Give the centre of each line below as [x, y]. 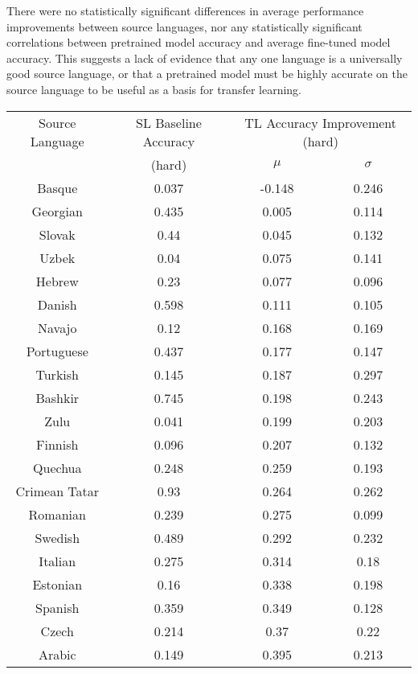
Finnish [57, 444]
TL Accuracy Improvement [321, 122]
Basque [57, 187]
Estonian [57, 584]
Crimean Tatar [57, 491]
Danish [57, 304]
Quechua [57, 467]
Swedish [57, 537]
